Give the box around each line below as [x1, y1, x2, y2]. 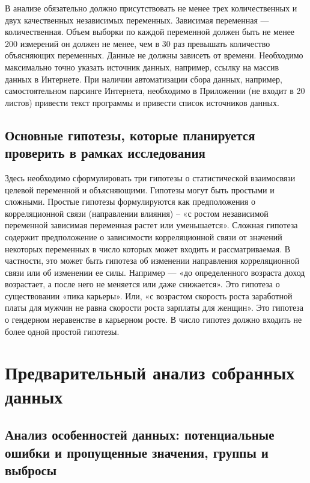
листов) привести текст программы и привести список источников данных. [5, 96, 279, 108]
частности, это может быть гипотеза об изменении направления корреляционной [5, 254, 300, 267]
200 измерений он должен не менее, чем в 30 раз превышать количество [5, 37, 270, 49]
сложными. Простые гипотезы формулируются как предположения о [5, 195, 255, 208]
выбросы [5, 460, 57, 479]
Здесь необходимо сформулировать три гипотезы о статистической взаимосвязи [5, 171, 296, 184]
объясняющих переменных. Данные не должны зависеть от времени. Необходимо [5, 49, 303, 61]
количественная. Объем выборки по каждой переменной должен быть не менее [5, 25, 295, 38]
